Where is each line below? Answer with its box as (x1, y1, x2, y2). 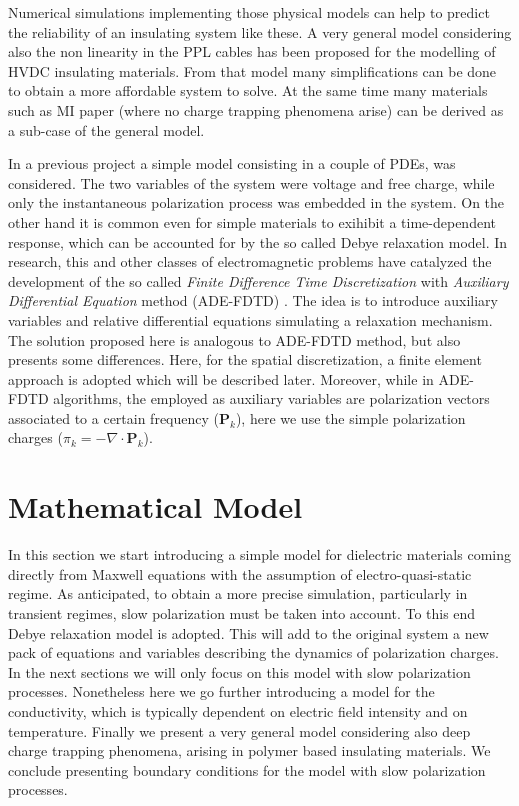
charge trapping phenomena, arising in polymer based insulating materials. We (8, 740, 491, 761)
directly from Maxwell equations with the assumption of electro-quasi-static (8, 563, 472, 584)
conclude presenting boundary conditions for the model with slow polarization (8, 759, 486, 780)
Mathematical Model (8, 486, 303, 527)
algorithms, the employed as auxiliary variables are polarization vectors (53, 388, 490, 409)
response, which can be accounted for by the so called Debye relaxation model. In (8, 231, 508, 252)
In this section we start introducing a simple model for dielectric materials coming (8, 544, 511, 565)
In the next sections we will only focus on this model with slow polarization (8, 661, 471, 682)
